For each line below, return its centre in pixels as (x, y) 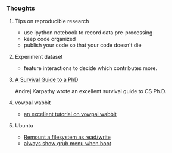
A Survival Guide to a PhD (46, 80)
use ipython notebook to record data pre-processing (88, 33)
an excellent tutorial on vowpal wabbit (70, 114)
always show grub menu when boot (67, 144)
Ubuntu (24, 126)
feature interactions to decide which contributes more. (90, 68)
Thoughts (21, 8)
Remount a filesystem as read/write (67, 137)
